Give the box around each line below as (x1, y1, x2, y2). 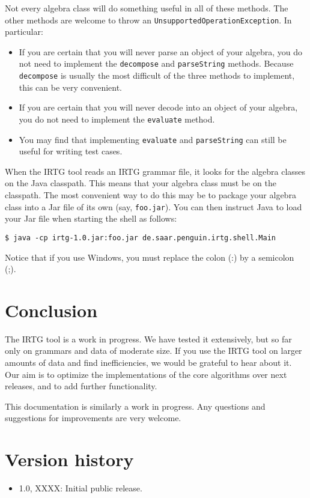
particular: (5, 25, 43, 38)
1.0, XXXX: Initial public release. (19, 482, 142, 494)
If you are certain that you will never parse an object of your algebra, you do (19, 45, 303, 58)
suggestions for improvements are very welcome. (5, 411, 181, 424)
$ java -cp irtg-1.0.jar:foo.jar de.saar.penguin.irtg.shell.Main (5, 233, 276, 242)
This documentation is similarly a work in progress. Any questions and (5, 399, 266, 412)
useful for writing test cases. (19, 145, 123, 157)
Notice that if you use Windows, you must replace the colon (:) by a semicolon (5, 251, 294, 263)
